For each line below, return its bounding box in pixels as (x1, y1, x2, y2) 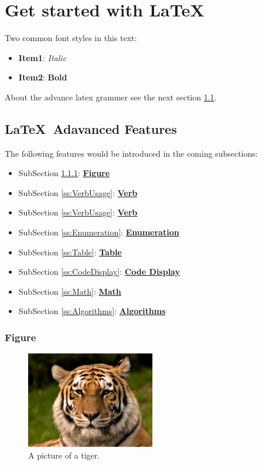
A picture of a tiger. (28, 449, 100, 461)
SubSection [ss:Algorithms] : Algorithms (18, 305, 166, 317)
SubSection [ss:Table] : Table (18, 245, 122, 258)
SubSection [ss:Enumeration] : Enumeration (18, 226, 179, 238)
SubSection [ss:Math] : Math (18, 285, 121, 297)
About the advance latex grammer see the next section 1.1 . (5, 90, 217, 103)
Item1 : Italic (18, 51, 67, 63)
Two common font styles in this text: (5, 32, 137, 44)
